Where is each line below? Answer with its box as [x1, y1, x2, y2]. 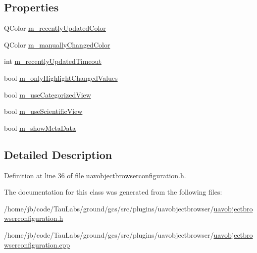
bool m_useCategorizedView [4, 89, 91, 100]
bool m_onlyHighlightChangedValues [4, 72, 118, 83]
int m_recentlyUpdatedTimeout [4, 56, 102, 66]
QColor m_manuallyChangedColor [4, 39, 110, 50]
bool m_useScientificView [4, 106, 83, 116]
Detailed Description [4, 147, 112, 162]
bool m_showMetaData [4, 122, 76, 133]
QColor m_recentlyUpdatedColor [4, 23, 106, 33]
